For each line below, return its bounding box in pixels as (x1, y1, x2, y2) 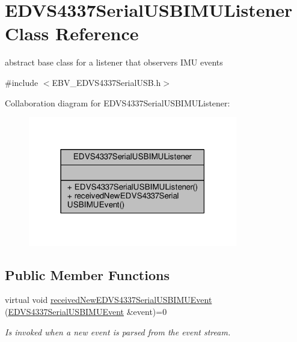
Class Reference (5, 21, 139, 46)
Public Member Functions (5, 265, 170, 284)
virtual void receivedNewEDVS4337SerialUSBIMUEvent (5, 293, 212, 306)
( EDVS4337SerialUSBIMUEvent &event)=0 (5, 305, 167, 318)
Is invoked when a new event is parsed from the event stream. (5, 325, 231, 338)
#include (5, 76, 38, 88)
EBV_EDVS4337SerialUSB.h (52, 76, 161, 88)
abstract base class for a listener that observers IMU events (5, 56, 223, 69)
